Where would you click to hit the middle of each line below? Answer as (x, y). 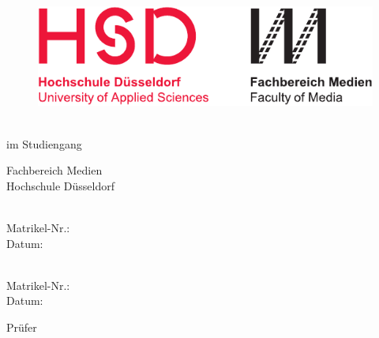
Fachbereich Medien (54, 170)
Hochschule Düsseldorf (60, 185)
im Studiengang (44, 143)
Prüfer (22, 327)
